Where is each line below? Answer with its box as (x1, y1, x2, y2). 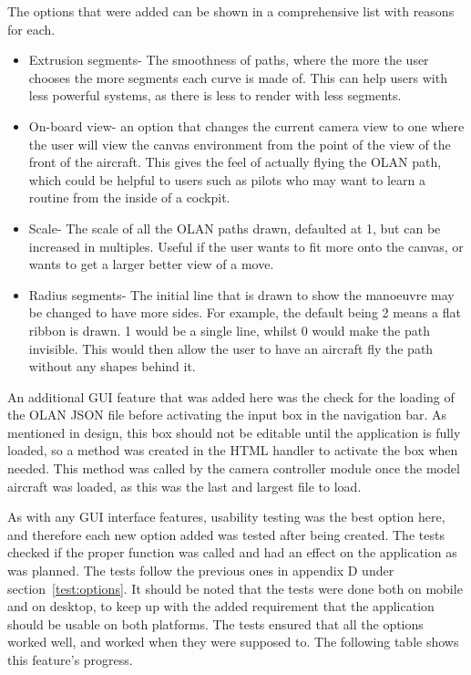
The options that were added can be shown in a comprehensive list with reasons (7, 2, 455, 20)
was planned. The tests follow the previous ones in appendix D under (7, 561, 394, 580)
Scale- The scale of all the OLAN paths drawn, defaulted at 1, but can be (28, 218, 441, 237)
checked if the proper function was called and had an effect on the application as (7, 543, 457, 562)
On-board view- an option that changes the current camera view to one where (28, 116, 465, 135)
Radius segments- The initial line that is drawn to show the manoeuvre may (28, 285, 455, 304)
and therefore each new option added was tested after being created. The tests (7, 524, 445, 544)
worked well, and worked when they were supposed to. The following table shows (7, 632, 459, 651)
